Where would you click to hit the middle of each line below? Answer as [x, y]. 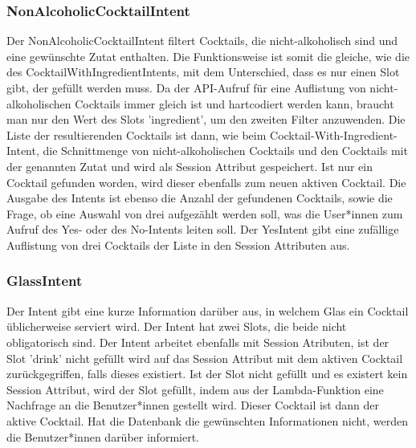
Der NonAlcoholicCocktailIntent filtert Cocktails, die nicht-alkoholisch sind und [202, 41]
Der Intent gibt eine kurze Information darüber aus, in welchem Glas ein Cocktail [208, 310]
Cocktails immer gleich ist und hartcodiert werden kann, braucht [235, 103]
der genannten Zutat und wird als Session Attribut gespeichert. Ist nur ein [190, 166]
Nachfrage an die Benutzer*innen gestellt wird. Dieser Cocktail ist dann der [193, 405]
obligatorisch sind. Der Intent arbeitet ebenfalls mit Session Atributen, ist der [198, 342]
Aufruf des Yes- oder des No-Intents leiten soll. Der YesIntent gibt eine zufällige [203, 229]
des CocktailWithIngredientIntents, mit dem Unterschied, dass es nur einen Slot [203, 72]
